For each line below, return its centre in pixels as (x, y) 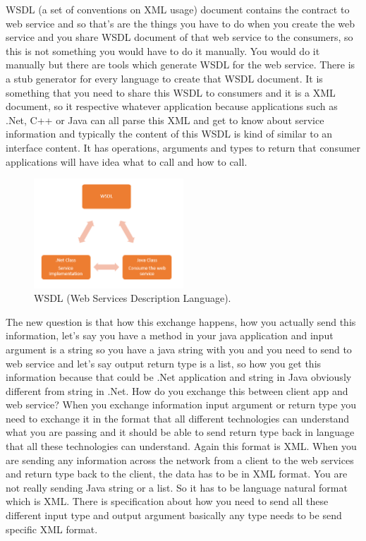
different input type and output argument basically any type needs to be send (174, 515)
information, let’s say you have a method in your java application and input (170, 335)
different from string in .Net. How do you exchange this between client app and (177, 390)
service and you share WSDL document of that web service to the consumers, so (179, 37)
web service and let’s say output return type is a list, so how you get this (164, 363)
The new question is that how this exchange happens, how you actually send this (181, 321)
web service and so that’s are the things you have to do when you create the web (181, 23)
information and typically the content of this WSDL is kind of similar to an (169, 134)
